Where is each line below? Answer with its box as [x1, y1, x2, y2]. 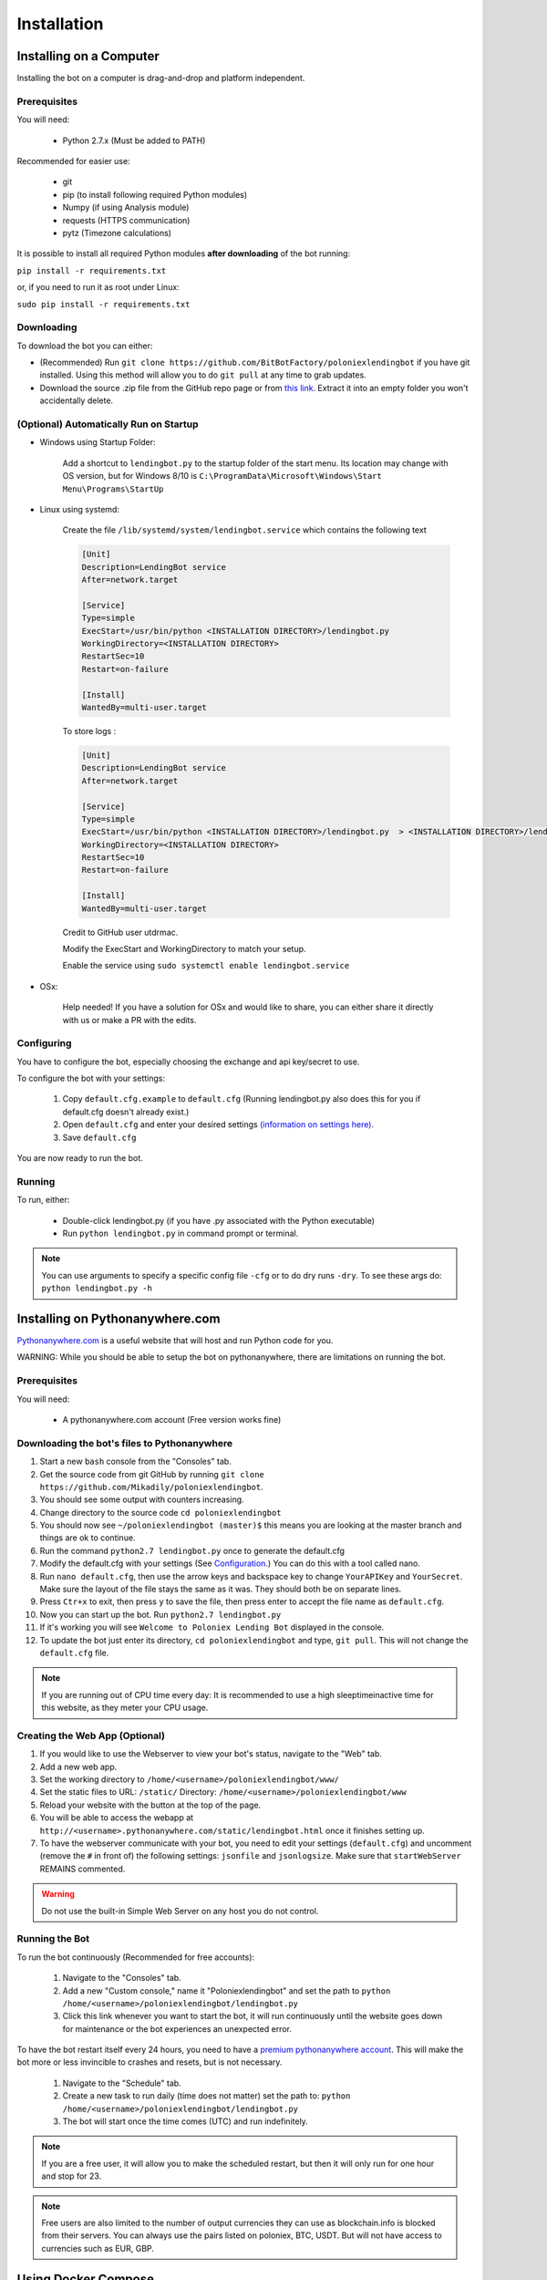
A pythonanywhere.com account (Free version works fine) [62, 1414, 282, 1425]
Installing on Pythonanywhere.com [16, 1311, 221, 1326]
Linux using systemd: [39, 503, 120, 514]
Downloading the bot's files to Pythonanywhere [16, 1436, 232, 1449]
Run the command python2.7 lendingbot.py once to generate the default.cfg [39, 1545, 346, 1556]
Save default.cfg [62, 1132, 137, 1143]
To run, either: [16, 1195, 70, 1206]
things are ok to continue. [39, 1532, 136, 1543]
